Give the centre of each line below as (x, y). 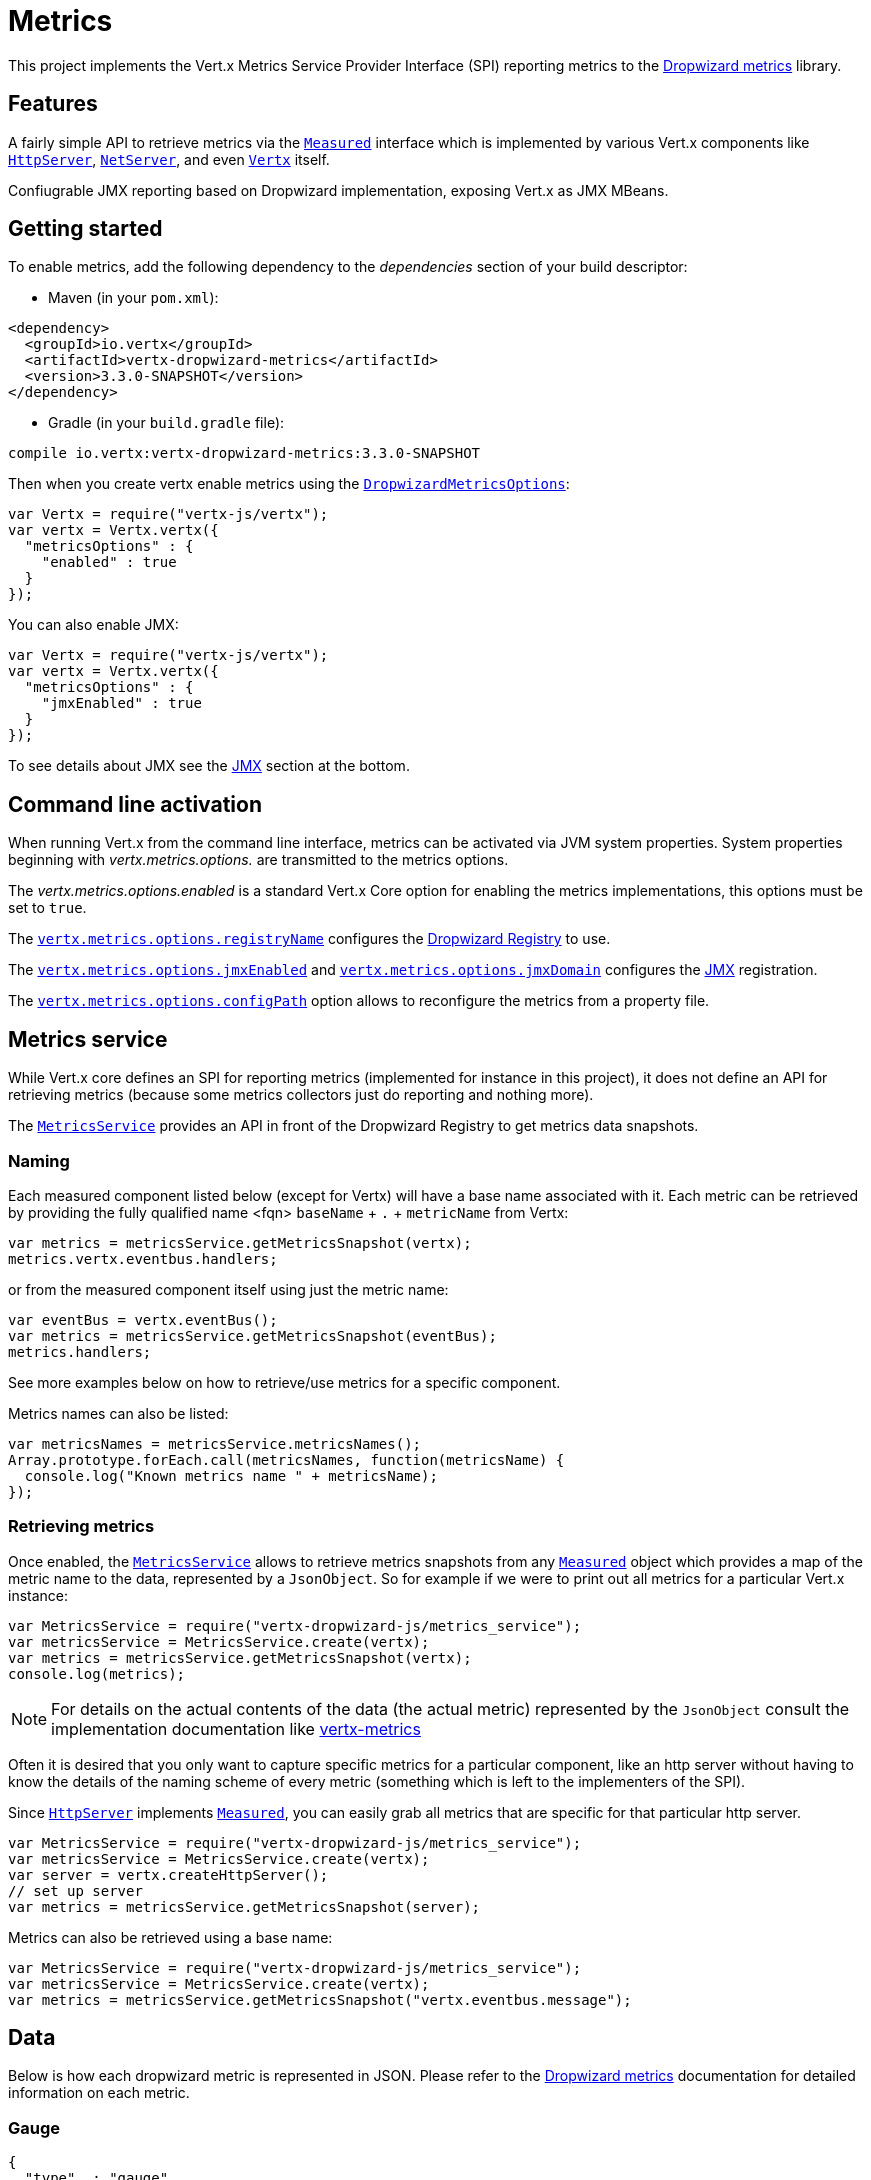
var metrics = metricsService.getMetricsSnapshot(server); (244, 1906)
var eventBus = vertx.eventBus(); (143, 1319)
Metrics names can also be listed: (118, 1413)
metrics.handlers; (80, 1351)
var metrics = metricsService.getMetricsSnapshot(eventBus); (252, 1335)
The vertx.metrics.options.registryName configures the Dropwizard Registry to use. (309, 939)
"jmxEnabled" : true (121, 703)
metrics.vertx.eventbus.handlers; (143, 1258)
